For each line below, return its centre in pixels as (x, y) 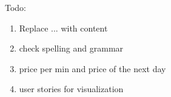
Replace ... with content (63, 28)
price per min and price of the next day (92, 68)
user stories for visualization (71, 89)
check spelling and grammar (71, 48)
